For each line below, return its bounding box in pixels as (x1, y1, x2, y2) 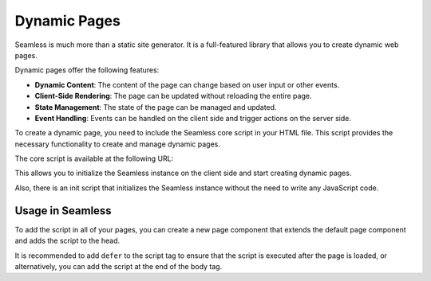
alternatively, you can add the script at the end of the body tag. (14, 261, 223, 271)
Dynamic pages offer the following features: (14, 65, 160, 75)
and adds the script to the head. (14, 236, 120, 246)
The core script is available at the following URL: (14, 154, 174, 163)
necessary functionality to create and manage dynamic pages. (14, 139, 221, 149)
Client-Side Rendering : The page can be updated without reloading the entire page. (34, 92, 312, 101)
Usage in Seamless (14, 204, 112, 217)
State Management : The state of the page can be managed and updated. (34, 102, 277, 111)
